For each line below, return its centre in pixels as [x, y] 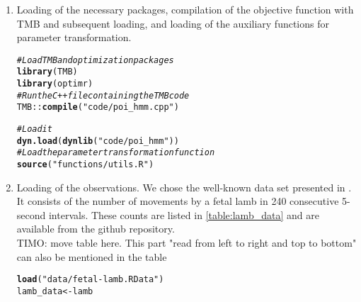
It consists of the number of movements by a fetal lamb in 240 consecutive [178, 201]
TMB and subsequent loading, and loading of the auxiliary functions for [173, 23]
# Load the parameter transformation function [116, 153]
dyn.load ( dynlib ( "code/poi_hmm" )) [98, 141]
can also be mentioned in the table [92, 256]
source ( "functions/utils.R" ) [85, 165]
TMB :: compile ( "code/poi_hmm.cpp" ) [98, 107]
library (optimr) [55, 84]
